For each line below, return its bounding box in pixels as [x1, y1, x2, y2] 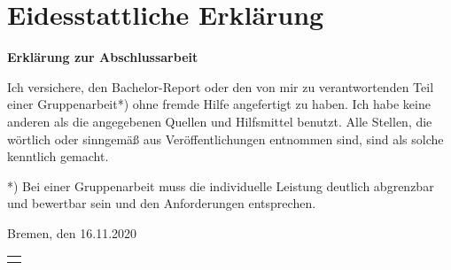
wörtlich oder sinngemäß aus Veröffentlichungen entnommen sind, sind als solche [7, 129, 444, 148]
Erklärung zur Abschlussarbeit [7, 48, 198, 66]
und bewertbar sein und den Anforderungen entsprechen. [7, 194, 316, 212]
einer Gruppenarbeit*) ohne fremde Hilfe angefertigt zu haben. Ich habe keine [7, 95, 431, 113]
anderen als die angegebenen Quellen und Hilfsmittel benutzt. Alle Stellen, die [7, 112, 432, 130]
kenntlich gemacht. [7, 147, 109, 166]
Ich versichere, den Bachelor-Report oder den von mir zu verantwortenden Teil [7, 77, 434, 96]
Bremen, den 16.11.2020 [7, 223, 137, 242]
